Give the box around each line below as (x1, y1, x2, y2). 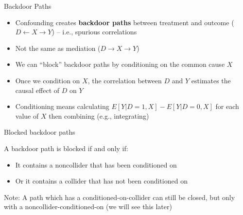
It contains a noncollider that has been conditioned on (15, 159, 177, 169)
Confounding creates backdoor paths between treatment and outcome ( (15, 17, 234, 27)
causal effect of (15, 85, 60, 95)
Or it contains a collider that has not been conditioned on (15, 176, 188, 186)
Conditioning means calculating (15, 101, 109, 111)
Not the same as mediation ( (15, 43, 101, 53)
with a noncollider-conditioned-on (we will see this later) (4, 201, 172, 212)
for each (215, 101, 239, 111)
